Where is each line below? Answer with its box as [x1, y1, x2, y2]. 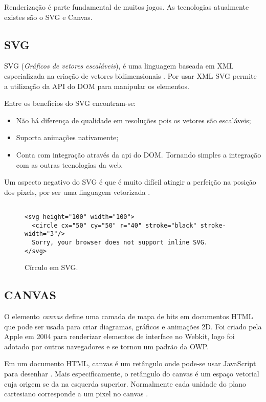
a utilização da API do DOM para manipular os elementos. [4, 80, 189, 91]
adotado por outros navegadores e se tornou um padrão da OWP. [4, 341, 209, 351]
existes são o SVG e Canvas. [4, 11, 93, 22]
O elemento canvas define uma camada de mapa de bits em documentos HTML [4, 311, 253, 322]
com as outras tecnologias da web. [16, 159, 123, 170]
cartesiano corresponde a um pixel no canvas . [4, 388, 148, 399]
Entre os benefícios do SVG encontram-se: [4, 98, 136, 108]
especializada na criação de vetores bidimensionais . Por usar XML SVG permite [4, 70, 257, 81]
